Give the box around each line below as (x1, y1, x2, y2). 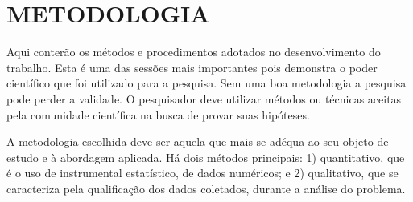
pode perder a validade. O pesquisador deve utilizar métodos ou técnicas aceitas (6, 90, 402, 107)
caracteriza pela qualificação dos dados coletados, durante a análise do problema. (6, 180, 406, 196)
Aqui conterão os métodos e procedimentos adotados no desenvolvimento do (6, 43, 381, 60)
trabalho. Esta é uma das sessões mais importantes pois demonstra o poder (6, 59, 378, 75)
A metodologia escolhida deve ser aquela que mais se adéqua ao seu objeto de (6, 133, 389, 150)
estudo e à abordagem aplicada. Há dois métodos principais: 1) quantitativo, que (6, 148, 405, 165)
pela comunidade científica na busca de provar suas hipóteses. (6, 106, 310, 123)
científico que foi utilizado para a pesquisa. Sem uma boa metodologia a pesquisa (6, 75, 407, 91)
